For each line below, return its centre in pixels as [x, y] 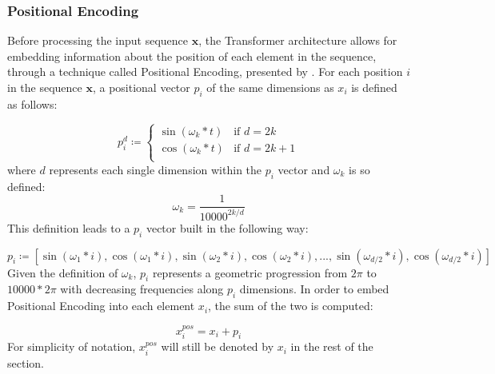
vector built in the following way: [227, 227]
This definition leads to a [69, 227]
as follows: [32, 103]
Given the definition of [63, 272]
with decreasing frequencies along [142, 289]
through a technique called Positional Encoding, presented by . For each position [205, 72]
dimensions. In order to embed [314, 289]
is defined [374, 87]
